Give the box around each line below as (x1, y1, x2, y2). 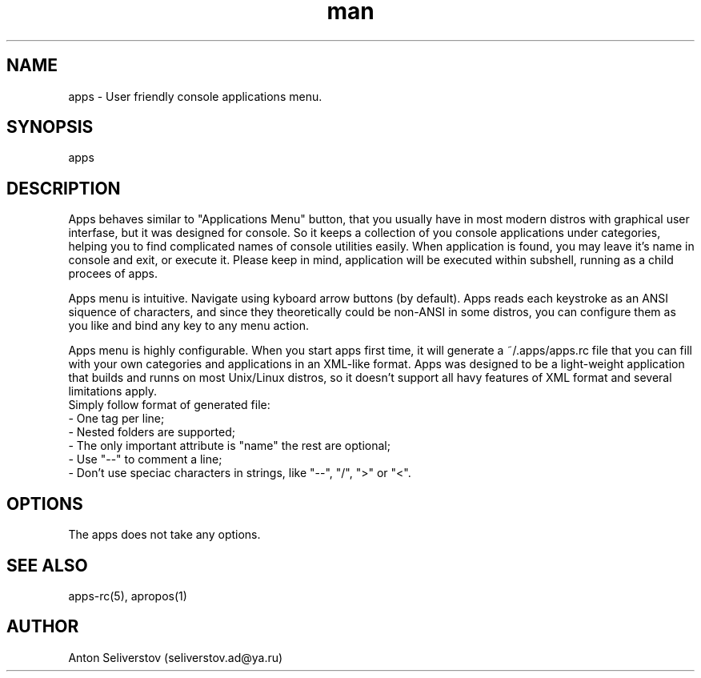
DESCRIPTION (6, 178, 121, 199)
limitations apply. (68, 384, 158, 399)
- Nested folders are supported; (68, 425, 235, 439)
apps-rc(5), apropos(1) (68, 588, 187, 603)
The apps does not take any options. (68, 528, 261, 542)
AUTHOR (6, 616, 79, 637)
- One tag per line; (68, 411, 165, 426)
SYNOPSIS (6, 117, 94, 138)
